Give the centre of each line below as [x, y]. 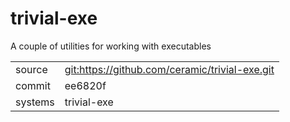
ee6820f [85, 85]
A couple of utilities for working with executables [111, 46]
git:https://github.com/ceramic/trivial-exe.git [169, 69]
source [31, 69]
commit [33, 85]
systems [35, 102]
